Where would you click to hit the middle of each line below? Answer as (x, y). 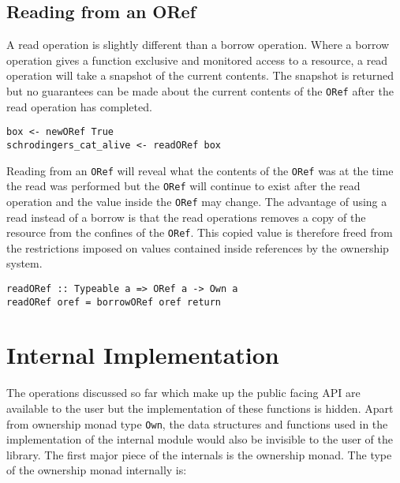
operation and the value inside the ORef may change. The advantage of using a (197, 201)
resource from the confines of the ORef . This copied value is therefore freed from (200, 232)
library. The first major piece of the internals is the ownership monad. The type (199, 454)
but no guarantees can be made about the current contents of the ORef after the (200, 90)
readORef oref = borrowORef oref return (114, 302)
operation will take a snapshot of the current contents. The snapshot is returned (200, 75)
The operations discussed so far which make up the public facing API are (183, 393)
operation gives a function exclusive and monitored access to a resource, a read (197, 60)
